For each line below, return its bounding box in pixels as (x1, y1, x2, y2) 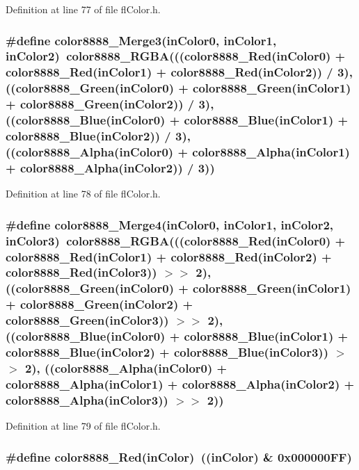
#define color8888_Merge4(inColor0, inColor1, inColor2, (6, 216, 334, 233)
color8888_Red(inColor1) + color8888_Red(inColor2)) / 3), (6, 63, 353, 81)
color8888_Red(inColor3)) (6, 264, 157, 281)
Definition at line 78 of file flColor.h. (6, 186, 161, 201)
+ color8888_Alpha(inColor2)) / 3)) (6, 159, 215, 176)
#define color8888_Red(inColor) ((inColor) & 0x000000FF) (6, 448, 352, 465)
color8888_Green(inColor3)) (6, 311, 169, 329)
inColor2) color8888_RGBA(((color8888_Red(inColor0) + (6, 47, 346, 65)
